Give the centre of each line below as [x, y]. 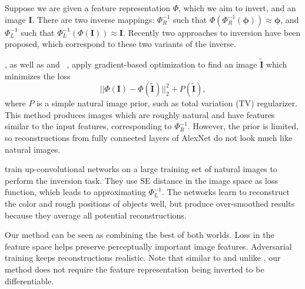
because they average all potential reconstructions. [96, 215]
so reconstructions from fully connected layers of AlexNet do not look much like [149, 137]
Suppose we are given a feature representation [88, 8]
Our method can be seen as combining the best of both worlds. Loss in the [140, 235]
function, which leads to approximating [75, 192]
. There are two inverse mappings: [93, 19]
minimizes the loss [38, 75]
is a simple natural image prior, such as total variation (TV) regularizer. [167, 103]
